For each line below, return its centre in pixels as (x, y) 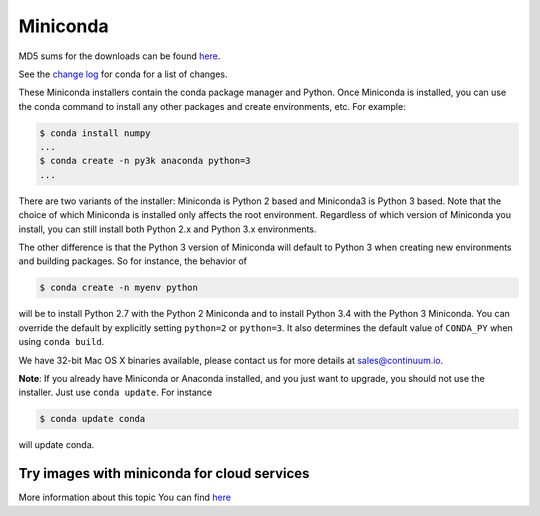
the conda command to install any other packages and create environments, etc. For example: (212, 106)
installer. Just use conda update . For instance (115, 392)
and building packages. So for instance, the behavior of (132, 261)
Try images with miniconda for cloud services (164, 473)
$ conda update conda (92, 419)
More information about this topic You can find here (125, 497)
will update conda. (56, 445)
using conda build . (61, 342)
